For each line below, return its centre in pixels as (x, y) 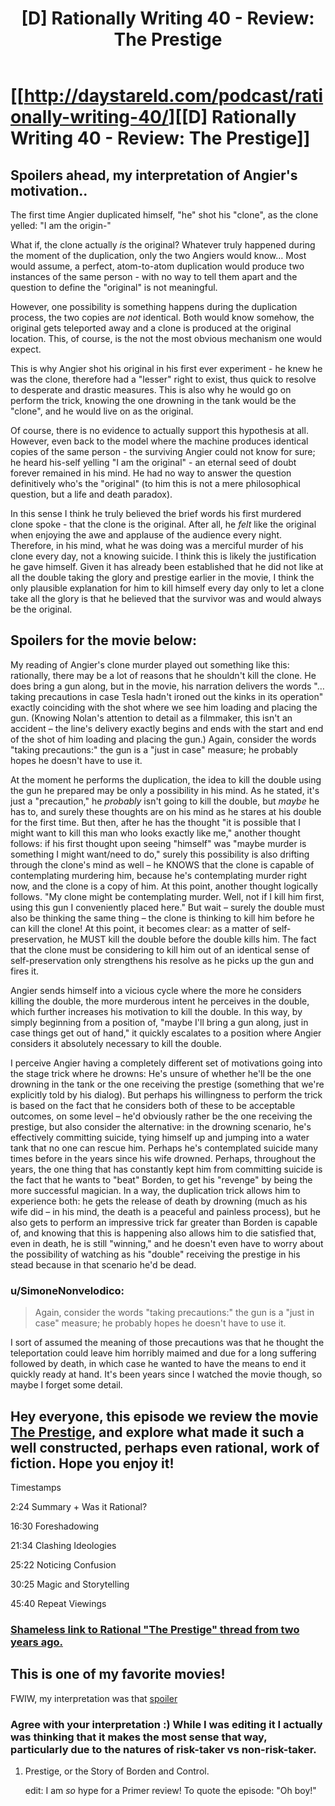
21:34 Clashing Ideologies (63, 1545)
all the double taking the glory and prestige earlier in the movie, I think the (162, 577)
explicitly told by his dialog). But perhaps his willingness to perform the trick (166, 1094)
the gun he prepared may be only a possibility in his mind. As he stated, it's (165, 790)
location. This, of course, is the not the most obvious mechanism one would (166, 338)
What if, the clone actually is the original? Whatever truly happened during (163, 245)
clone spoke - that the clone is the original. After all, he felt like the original (163, 524)
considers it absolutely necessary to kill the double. (116, 1043)
